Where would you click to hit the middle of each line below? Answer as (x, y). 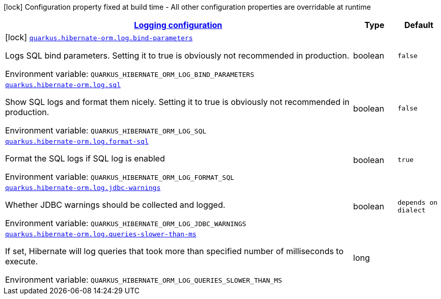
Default (419, 25)
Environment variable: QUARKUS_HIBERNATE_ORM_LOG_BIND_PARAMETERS (130, 74)
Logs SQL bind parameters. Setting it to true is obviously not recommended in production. (177, 56)
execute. (22, 261)
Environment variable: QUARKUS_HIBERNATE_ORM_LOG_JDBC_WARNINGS (126, 223)
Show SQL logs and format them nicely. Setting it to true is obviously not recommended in (177, 102)
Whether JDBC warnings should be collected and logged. (115, 205)
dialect (411, 210)
